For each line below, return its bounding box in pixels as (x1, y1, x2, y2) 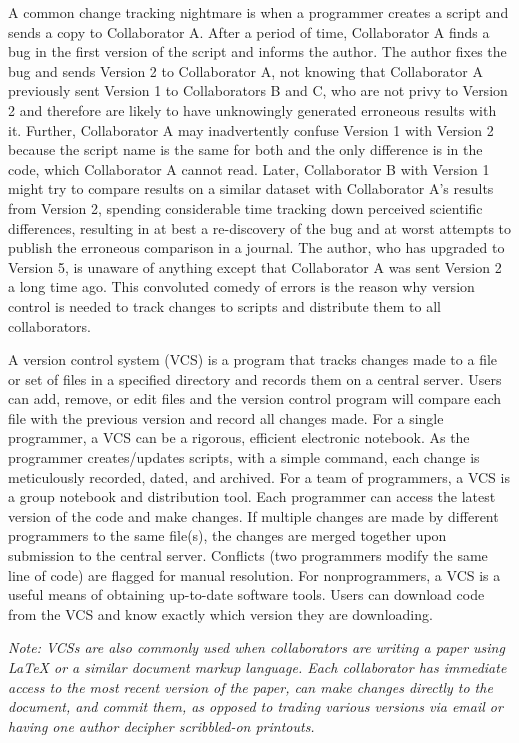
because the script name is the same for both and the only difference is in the (8, 139, 483, 160)
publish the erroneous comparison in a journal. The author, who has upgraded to (8, 237, 505, 258)
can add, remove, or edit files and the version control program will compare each (8, 388, 502, 409)
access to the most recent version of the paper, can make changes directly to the (8, 676, 493, 697)
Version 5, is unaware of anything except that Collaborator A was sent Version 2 (8, 256, 502, 277)
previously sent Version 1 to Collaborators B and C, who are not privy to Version (8, 80, 508, 101)
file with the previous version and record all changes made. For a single (8, 407, 444, 428)
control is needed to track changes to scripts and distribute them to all (8, 295, 441, 316)
